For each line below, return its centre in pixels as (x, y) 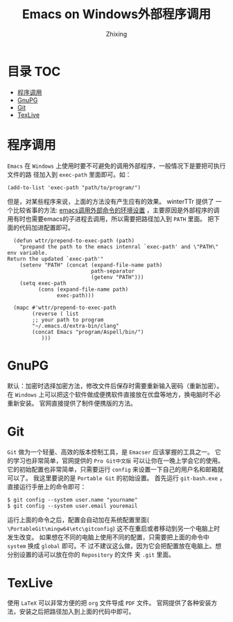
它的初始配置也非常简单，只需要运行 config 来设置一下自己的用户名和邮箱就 (115, 469)
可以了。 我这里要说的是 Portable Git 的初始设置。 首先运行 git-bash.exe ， (116, 478)
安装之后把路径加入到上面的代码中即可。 (77, 612)
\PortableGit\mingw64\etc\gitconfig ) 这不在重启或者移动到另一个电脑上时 (114, 528)
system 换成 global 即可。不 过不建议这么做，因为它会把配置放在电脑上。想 (114, 545)
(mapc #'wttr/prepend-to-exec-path (65, 308)
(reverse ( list (55, 314)
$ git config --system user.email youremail (72, 506)
